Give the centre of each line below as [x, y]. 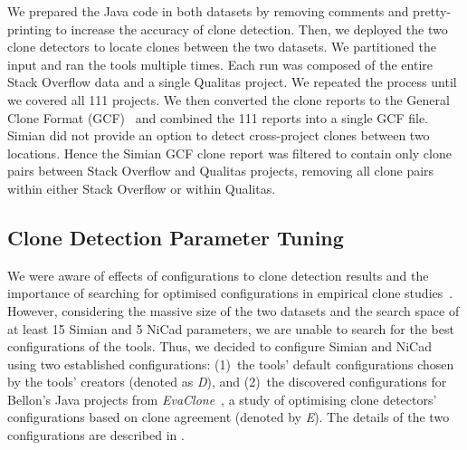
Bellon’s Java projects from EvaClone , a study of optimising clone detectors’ [222, 399]
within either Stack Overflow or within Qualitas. [142, 188]
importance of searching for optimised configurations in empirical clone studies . [230, 293]
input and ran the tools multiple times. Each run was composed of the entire [220, 64]
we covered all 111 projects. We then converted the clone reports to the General [229, 99]
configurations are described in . [96, 435]
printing [29, 29]
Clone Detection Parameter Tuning [176, 237]
